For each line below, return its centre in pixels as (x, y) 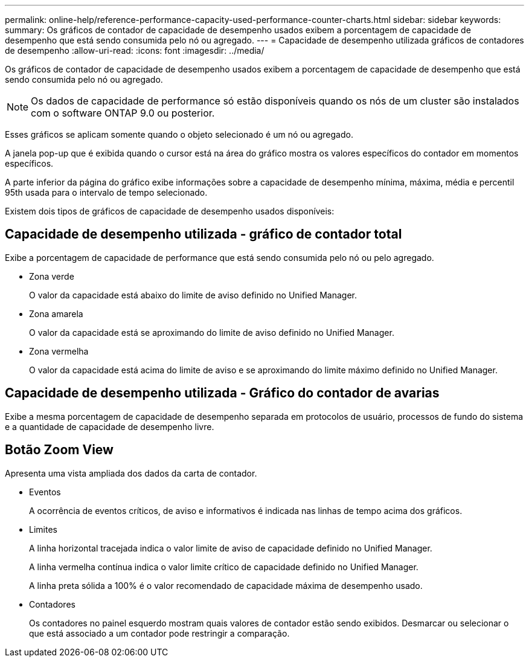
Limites (43, 529)
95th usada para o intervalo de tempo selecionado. (106, 192)
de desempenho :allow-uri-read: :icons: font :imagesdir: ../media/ (135, 50)
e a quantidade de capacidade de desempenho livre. (110, 426)
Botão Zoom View (59, 450)
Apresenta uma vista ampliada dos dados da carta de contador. (131, 473)
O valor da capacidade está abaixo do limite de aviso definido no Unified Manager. (193, 295)
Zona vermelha (59, 351)
